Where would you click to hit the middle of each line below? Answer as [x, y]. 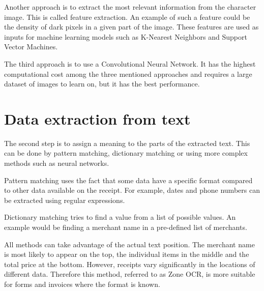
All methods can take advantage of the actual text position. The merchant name [129, 244]
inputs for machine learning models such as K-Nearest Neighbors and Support [126, 36]
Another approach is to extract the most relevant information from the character [130, 7]
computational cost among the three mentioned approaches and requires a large [128, 74]
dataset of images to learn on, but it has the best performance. [102, 84]
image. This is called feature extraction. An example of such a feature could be [127, 17]
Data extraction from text [97, 118]
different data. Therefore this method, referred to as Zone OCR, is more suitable [130, 274]
